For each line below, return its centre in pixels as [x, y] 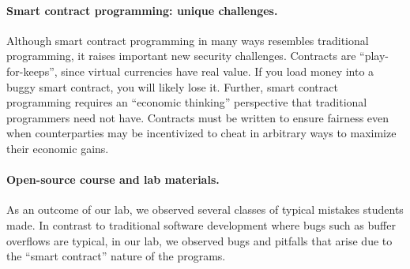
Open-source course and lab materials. [113, 179]
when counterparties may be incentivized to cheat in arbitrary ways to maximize [201, 133]
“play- [374, 56]
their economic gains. [58, 148]
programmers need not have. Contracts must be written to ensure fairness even [198, 117]
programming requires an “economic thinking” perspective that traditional [187, 102]
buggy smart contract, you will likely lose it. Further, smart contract [172, 86]
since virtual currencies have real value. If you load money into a [218, 71]
